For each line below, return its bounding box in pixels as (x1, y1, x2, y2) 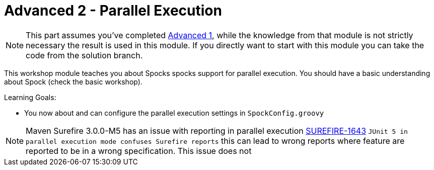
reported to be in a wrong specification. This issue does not (26, 145, 252, 156)
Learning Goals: (4, 93, 56, 102)
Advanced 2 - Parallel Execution (4, 2, 222, 19)
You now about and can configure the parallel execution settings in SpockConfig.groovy (24, 108, 324, 117)
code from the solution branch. (26, 50, 143, 60)
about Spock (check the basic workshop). (4, 77, 142, 86)
